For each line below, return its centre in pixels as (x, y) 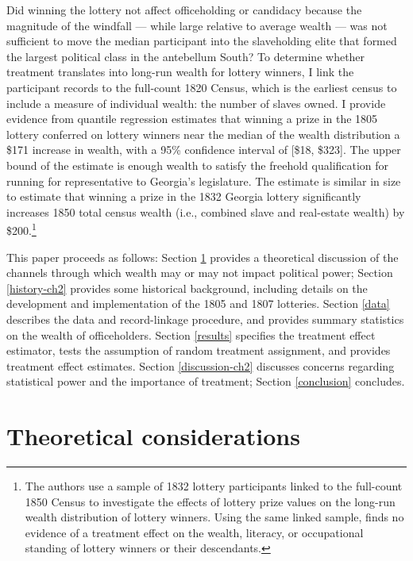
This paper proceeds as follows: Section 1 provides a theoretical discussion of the (203, 257)
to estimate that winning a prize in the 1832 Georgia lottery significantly (184, 196)
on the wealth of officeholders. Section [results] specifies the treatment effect (191, 334)
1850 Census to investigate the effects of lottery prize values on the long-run (210, 501)
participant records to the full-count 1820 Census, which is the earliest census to (202, 87)
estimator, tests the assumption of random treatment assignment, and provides (199, 350)
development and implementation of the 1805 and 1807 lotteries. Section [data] (198, 304)
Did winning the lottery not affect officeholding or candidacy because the (184, 10)
